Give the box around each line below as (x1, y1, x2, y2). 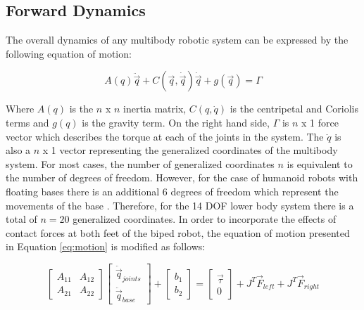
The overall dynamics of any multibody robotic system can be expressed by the (6, 32, 349, 47)
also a (6, 143, 31, 157)
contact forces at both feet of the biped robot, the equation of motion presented (6, 225, 350, 240)
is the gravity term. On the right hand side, (82, 115, 270, 129)
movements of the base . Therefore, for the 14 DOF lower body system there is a (6, 198, 354, 212)
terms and (6, 115, 49, 129)
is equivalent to (287, 156, 353, 171)
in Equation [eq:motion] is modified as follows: (6, 239, 206, 254)
